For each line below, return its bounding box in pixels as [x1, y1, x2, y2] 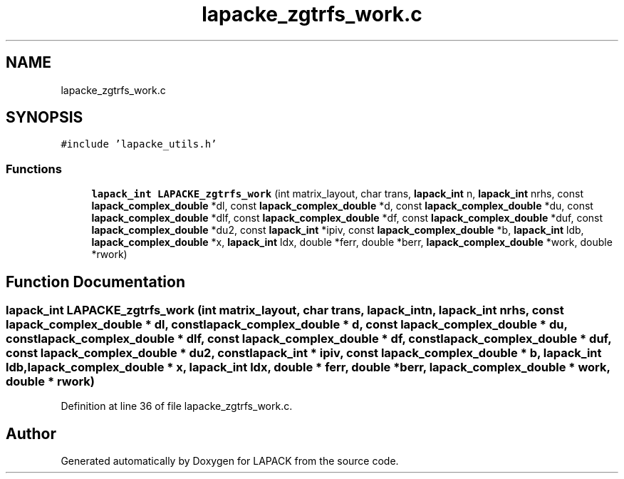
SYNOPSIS [6, 108, 83, 127]
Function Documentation [6, 272, 185, 291]
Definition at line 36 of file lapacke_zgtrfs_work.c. [61, 400, 293, 413]
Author [6, 424, 56, 443]
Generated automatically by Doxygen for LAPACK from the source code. [61, 455, 399, 468]
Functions [6, 161, 62, 176]
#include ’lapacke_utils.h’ [61, 138, 217, 150]
